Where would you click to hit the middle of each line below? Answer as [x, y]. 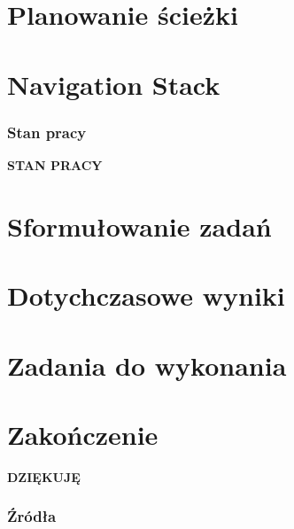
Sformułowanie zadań [139, 226]
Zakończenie [83, 434]
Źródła [32, 516]
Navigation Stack [114, 84]
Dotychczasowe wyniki [146, 296]
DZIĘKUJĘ [44, 476]
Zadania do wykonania [147, 365]
